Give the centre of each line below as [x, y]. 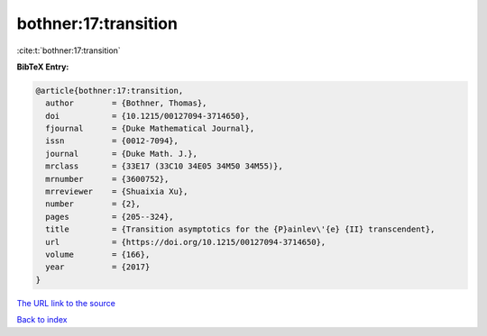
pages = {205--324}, [110, 217]
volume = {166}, [98, 254]
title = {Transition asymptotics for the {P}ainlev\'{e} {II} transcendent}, [240, 229]
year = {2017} [98, 267]
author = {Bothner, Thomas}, [126, 103]
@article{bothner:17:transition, [110, 91]
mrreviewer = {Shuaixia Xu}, [117, 192]
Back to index [42, 320]
